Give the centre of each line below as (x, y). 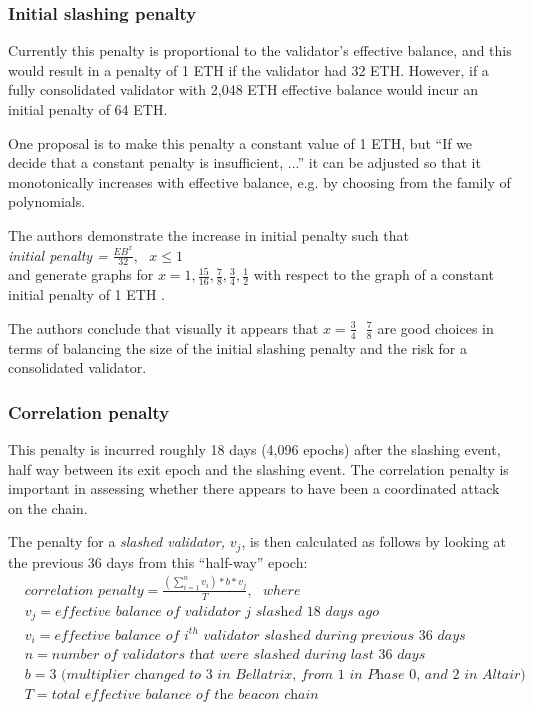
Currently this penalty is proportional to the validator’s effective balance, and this (260, 50)
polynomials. (47, 201)
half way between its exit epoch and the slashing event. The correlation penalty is (258, 468)
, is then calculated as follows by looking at (374, 541)
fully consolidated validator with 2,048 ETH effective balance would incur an (243, 89)
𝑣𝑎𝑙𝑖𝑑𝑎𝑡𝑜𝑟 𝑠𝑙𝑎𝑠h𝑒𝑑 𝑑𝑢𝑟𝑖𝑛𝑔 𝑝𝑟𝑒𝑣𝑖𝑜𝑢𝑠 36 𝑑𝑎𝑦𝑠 (334, 635)
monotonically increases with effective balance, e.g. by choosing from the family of (259, 181)
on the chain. (48, 507)
